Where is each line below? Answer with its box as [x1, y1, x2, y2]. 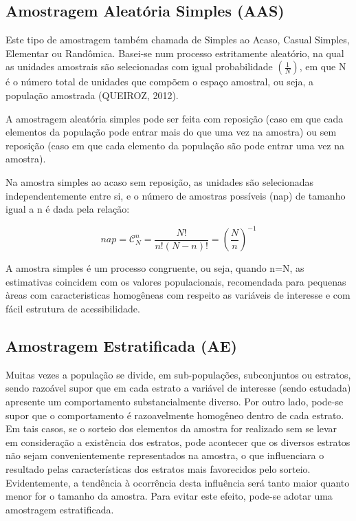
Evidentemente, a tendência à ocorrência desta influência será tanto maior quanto [5, 475, 350, 489]
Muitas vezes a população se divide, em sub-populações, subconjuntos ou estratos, [5, 367, 351, 381]
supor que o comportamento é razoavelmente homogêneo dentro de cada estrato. [5, 407, 344, 422]
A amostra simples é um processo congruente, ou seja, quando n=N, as [5, 261, 304, 275]
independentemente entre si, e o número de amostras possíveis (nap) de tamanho [5, 188, 346, 202]
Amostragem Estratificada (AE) [5, 335, 237, 356]
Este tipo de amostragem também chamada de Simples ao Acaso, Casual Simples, [5, 32, 350, 47]
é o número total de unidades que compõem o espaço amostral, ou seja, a [5, 74, 313, 89]
